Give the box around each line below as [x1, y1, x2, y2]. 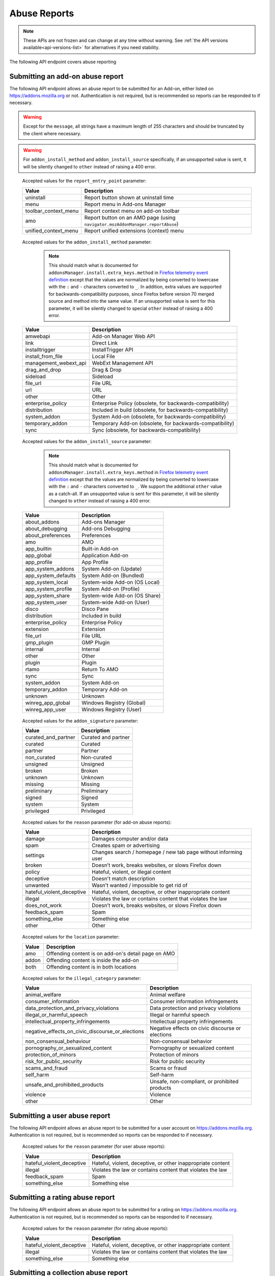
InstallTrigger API [92, 346, 133, 353]
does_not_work [25, 902, 62, 909]
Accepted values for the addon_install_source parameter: [22, 438, 152, 445]
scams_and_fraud [25, 1065, 68, 1072]
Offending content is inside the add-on [46, 956, 140, 964]
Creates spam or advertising [92, 842, 160, 849]
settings [25, 852, 45, 859]
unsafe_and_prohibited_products [25, 1081, 104, 1088]
